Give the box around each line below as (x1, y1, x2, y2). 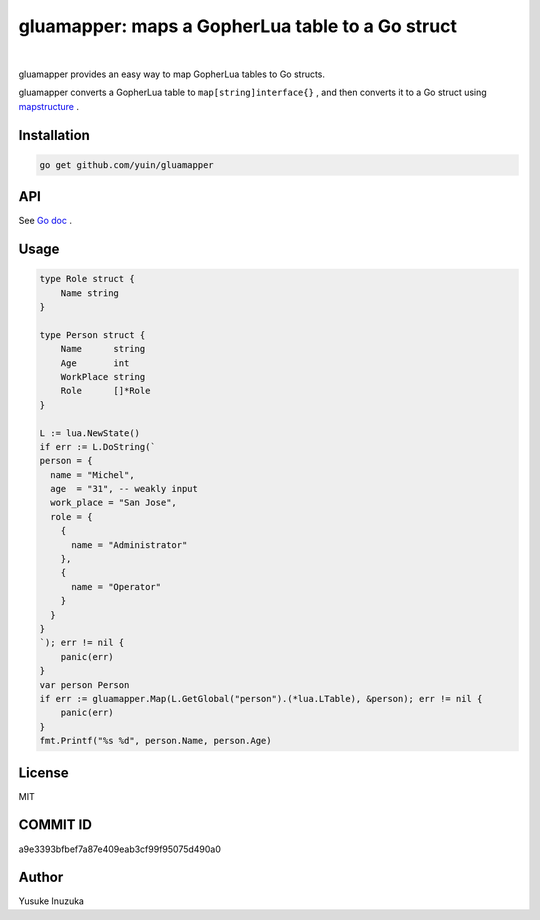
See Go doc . (18, 215, 72, 227)
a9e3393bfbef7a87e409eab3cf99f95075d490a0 (18, 843, 222, 855)
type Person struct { (39, 329, 146, 340)
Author (18, 869, 64, 886)
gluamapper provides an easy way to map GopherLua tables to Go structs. (18, 68, 325, 80)
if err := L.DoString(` (39, 441, 157, 452)
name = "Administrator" (71, 539, 188, 550)
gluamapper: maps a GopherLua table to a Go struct (18, 15, 457, 37)
